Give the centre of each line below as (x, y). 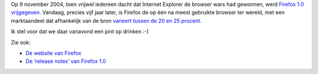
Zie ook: (21, 42)
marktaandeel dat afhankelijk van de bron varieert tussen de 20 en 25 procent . (106, 21)
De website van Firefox (54, 53)
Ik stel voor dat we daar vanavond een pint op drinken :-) (80, 32)
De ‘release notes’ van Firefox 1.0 (66, 61)
